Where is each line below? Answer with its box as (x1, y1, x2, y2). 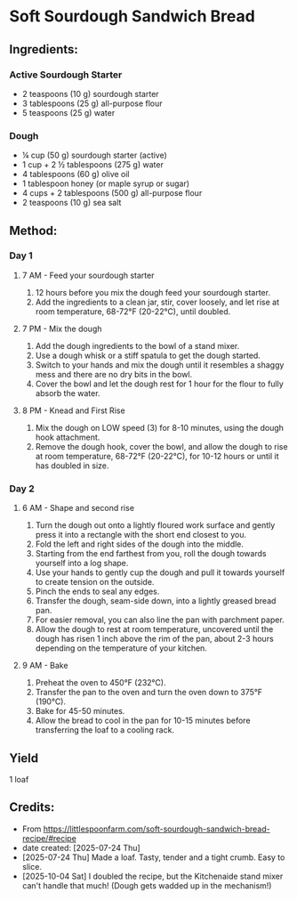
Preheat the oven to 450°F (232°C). (35, 677, 166, 688)
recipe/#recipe (21, 832, 77, 843)
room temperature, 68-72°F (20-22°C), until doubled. (35, 305, 231, 317)
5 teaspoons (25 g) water (21, 107, 116, 118)
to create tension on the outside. (35, 577, 155, 588)
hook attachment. (35, 432, 100, 442)
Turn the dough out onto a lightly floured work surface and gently (35, 520, 276, 531)
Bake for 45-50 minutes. (35, 706, 125, 717)
